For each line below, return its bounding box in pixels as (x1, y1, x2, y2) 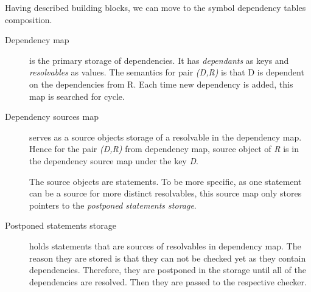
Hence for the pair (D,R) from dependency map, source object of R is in (29, 142, 299, 155)
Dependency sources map (5, 110, 99, 123)
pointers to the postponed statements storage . (29, 198, 197, 211)
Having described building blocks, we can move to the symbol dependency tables (5, 1, 306, 13)
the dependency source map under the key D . (29, 154, 198, 167)
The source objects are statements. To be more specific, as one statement (29, 175, 302, 187)
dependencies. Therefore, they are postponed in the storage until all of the (29, 263, 307, 276)
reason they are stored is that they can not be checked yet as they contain (29, 251, 306, 264)
